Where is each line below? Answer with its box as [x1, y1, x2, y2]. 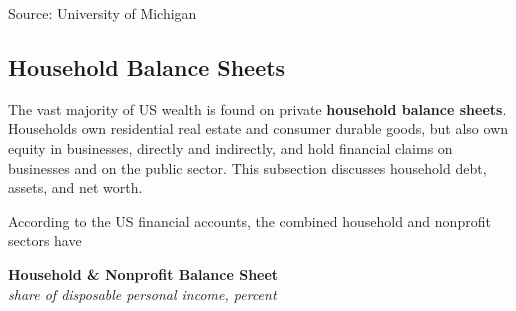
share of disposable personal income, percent [8, 283, 277, 304]
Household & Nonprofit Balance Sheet [8, 263, 279, 284]
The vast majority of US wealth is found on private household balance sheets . [8, 98, 507, 119]
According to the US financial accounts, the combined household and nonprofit [8, 210, 491, 231]
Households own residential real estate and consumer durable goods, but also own [8, 118, 509, 139]
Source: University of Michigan [8, 3, 197, 23]
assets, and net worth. [8, 177, 143, 198]
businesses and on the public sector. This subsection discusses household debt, [8, 157, 487, 178]
